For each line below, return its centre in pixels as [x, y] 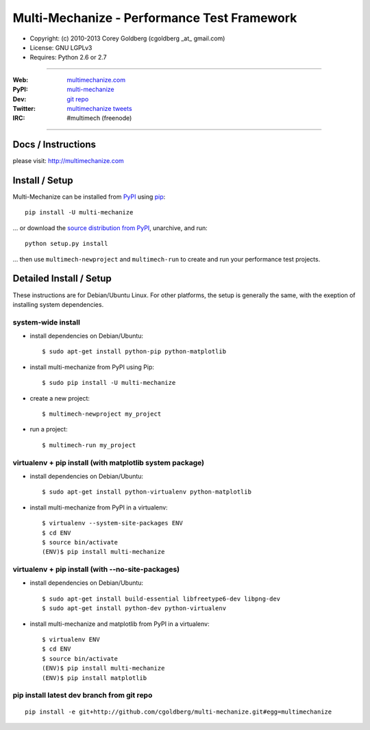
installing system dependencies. [58, 304]
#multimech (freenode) [99, 118]
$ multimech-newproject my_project [102, 414]
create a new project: [60, 398]
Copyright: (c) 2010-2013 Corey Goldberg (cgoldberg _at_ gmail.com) [127, 38]
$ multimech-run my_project [89, 445]
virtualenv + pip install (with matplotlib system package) [109, 462]
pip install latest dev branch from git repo [83, 695]
